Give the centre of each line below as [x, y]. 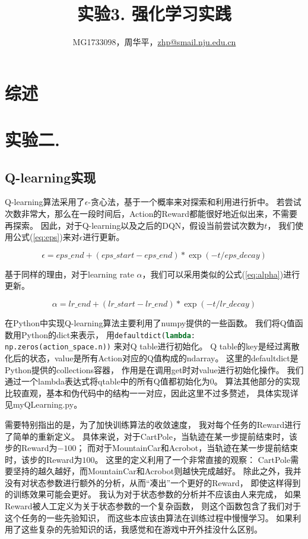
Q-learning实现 [50, 177]
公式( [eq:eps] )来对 [46, 237]
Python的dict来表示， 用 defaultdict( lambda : [108, 334]
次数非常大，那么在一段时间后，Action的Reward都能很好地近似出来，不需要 [151, 214]
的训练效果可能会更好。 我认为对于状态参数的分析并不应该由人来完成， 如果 [153, 494]
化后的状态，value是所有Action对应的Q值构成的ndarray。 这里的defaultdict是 [152, 357]
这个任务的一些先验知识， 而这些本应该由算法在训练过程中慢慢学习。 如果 [149, 517]
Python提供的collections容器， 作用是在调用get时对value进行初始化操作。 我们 [154, 369]
